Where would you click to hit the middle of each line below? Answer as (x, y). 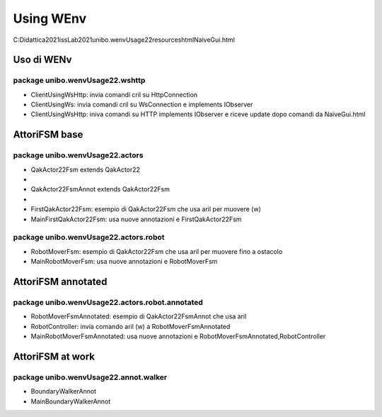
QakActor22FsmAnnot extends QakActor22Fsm (100, 189)
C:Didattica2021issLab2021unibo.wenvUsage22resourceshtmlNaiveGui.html (124, 40)
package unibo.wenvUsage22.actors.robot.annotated (108, 302)
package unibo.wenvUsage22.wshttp (79, 80)
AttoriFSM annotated (60, 281)
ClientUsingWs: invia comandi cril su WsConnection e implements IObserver (142, 105)
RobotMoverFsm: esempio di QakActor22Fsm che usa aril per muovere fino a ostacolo (157, 251)
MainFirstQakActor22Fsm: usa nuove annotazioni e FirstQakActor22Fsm (136, 219)
